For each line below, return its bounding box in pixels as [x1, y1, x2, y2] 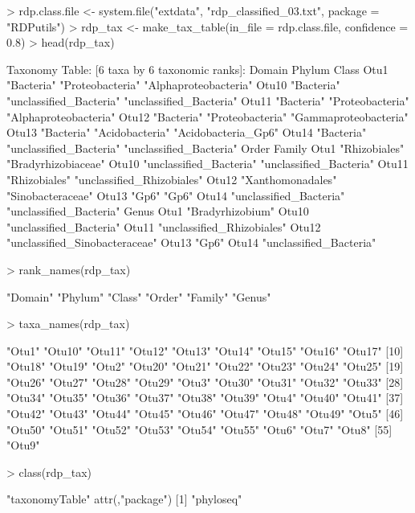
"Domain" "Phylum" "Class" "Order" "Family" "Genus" [6, 288, 271, 305]
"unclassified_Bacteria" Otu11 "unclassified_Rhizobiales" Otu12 [6, 218, 321, 235]
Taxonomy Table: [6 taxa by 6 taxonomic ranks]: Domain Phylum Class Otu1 [6, 60, 389, 77]
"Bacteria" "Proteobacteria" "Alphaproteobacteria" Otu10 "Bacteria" [6, 76, 340, 93]
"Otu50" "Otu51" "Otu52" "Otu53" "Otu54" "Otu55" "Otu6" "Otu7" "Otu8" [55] [6, 421, 393, 437]
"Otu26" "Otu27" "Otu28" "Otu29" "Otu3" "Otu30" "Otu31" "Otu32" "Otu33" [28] [6, 373, 404, 390]
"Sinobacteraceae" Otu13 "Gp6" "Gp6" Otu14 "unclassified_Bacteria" [6, 187, 345, 203]
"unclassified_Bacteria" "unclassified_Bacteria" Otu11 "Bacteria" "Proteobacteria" [6, 92, 409, 109]
